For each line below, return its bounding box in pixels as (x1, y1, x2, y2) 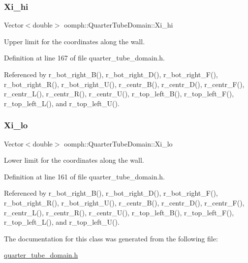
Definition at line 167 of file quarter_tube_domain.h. (4, 53, 165, 63)
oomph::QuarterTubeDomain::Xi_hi (64, 20, 173, 30)
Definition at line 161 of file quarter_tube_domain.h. (4, 171, 165, 181)
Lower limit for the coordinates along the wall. (4, 155, 144, 165)
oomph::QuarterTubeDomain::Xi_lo (64, 138, 173, 148)
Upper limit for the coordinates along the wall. (4, 36, 145, 46)
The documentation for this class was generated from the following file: (4, 233, 218, 243)
